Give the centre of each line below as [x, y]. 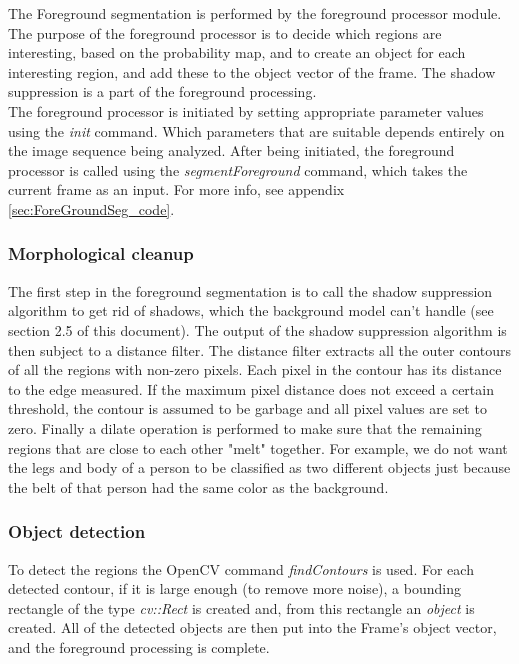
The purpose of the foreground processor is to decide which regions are [225, 32]
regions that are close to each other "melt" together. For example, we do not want [258, 447]
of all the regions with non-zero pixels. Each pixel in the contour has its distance [255, 369]
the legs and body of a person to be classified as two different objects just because [259, 467]
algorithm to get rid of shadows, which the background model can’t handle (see [251, 310]
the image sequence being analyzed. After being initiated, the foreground [231, 150]
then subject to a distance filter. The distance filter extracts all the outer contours [260, 349]
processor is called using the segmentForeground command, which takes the [238, 169]
